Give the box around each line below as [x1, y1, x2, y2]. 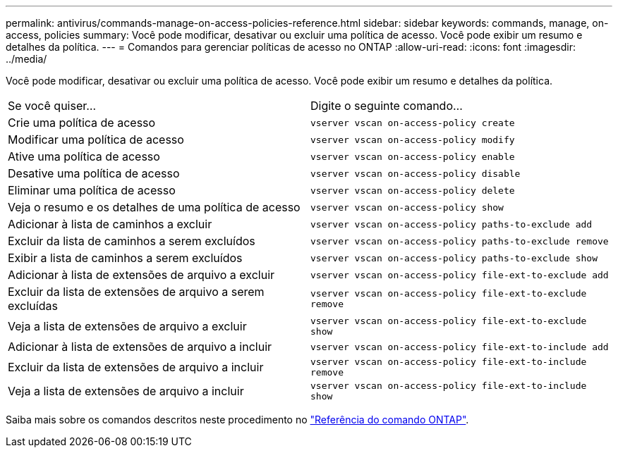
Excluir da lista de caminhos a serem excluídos [8, 234, 255, 248]
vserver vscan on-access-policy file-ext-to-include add [310, 341, 609, 352]
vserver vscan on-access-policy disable [310, 168, 521, 179]
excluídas [8, 299, 58, 313]
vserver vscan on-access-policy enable [310, 151, 515, 162]
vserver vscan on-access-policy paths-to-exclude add [310, 218, 593, 230]
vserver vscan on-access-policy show [310, 201, 504, 213]
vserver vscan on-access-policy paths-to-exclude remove [310, 235, 609, 247]
